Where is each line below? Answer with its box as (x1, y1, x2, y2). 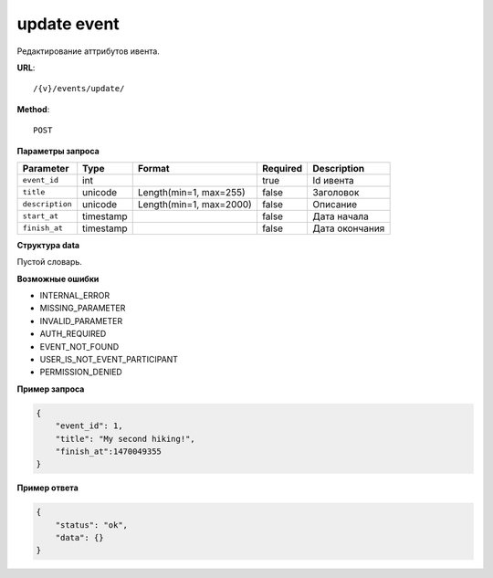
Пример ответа (16, 482, 79, 493)
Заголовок (312, 185, 360, 198)
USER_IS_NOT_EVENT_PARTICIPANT (39, 354, 178, 365)
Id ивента (312, 173, 355, 186)
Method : (16, 103, 50, 114)
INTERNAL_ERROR (39, 290, 110, 301)
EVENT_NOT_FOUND (39, 341, 120, 352)
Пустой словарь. (16, 257, 82, 268)
